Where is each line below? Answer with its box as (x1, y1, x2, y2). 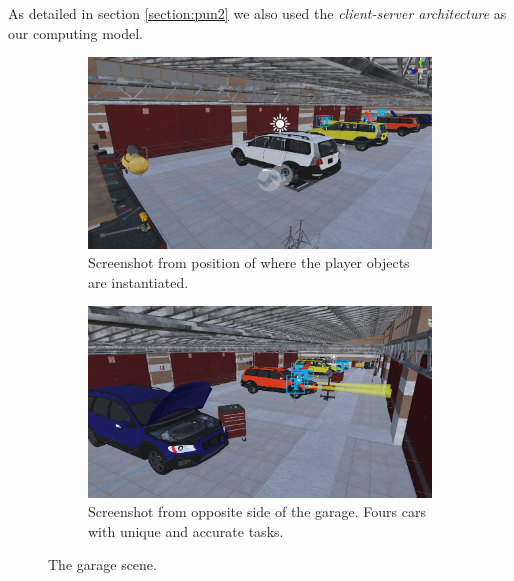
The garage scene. (48, 554, 157, 575)
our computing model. (8, 22, 144, 43)
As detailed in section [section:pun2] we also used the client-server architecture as (8, 3, 507, 23)
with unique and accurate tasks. (88, 520, 284, 541)
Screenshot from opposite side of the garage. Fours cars (88, 501, 426, 522)
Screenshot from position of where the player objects (88, 252, 410, 273)
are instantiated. (88, 271, 189, 292)
